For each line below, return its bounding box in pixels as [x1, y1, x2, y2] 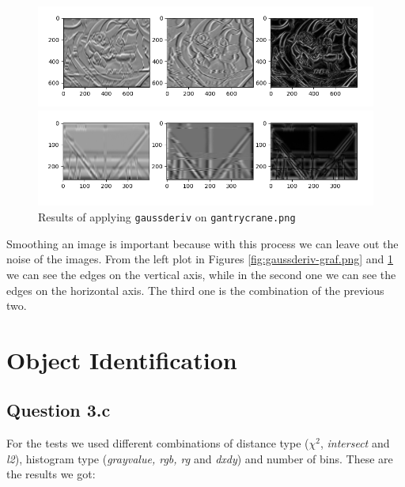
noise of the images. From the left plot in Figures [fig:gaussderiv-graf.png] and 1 [6, 251, 394, 267]
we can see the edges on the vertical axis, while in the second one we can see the [6, 266, 396, 282]
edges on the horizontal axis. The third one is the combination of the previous [6, 281, 384, 298]
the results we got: [6, 466, 96, 482]
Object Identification [6, 343, 237, 376]
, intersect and [320, 435, 390, 451]
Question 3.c [6, 398, 111, 422]
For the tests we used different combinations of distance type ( [6, 435, 309, 451]
